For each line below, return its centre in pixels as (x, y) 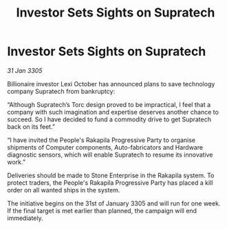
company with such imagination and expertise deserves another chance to (113, 112)
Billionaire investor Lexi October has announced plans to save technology (111, 83)
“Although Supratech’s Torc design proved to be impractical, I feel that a (109, 104)
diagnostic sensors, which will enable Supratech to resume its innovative (110, 155)
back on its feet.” (31, 126)
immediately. (25, 218)
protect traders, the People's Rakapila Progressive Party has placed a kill (110, 182)
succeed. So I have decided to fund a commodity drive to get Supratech (109, 119)
